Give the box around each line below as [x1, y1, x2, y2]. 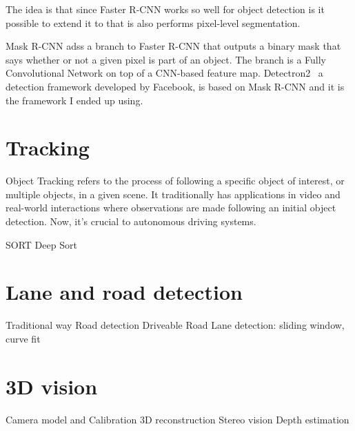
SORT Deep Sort [6, 237, 77, 251]
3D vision [6, 372, 98, 400]
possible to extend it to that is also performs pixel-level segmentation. [6, 15, 301, 30]
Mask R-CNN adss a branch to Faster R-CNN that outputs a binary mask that [6, 39, 341, 53]
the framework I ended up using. [6, 93, 143, 107]
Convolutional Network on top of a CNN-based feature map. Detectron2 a [6, 66, 323, 80]
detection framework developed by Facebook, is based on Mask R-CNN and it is [6, 79, 345, 93]
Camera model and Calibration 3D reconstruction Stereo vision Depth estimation [6, 412, 349, 426]
